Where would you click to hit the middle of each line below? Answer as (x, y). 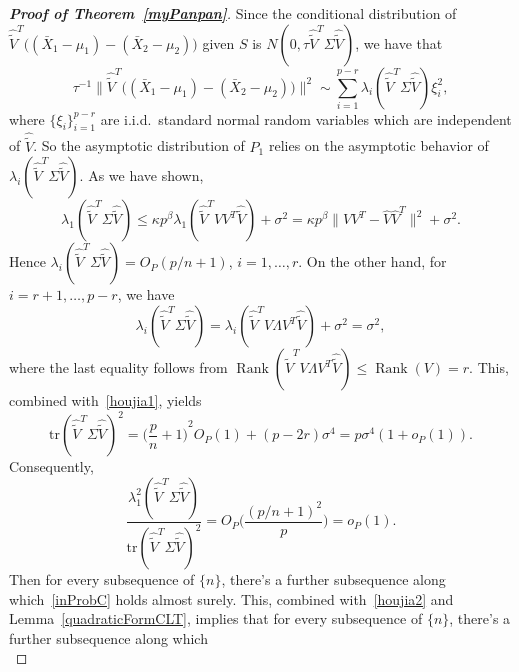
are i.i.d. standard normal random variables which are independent (306, 118)
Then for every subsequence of (102, 579)
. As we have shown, (141, 175)
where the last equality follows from (118, 367)
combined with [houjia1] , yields (105, 400)
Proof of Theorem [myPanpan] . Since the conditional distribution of (233, 13)
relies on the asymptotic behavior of (378, 145)
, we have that (399, 42)
